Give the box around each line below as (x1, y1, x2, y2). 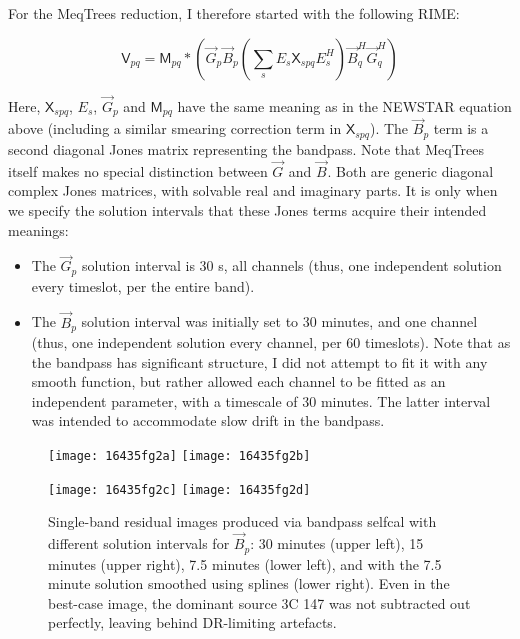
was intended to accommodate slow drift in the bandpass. (31, 410, 385, 431)
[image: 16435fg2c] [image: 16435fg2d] (48, 482, 311, 497)
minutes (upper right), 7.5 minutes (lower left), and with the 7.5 (48, 553, 442, 574)
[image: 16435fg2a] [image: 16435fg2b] (48, 449, 311, 464)
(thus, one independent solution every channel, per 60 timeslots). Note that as (31, 332, 511, 353)
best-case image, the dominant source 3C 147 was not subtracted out (48, 592, 471, 613)
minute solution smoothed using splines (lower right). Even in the (48, 573, 450, 594)
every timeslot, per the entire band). (31, 275, 255, 296)
